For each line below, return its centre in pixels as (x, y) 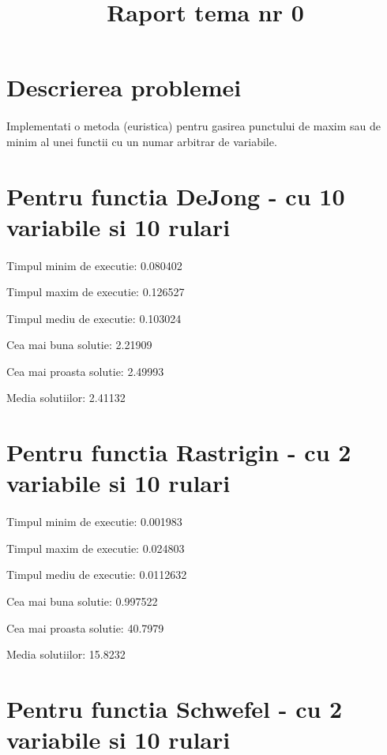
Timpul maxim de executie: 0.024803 (96, 548)
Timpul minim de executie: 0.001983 (94, 522)
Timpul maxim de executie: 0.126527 (96, 292)
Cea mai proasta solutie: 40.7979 (85, 627)
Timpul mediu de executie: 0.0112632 (97, 575)
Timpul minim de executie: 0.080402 (94, 265)
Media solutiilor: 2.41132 (66, 398)
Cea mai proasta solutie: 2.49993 (85, 371)
